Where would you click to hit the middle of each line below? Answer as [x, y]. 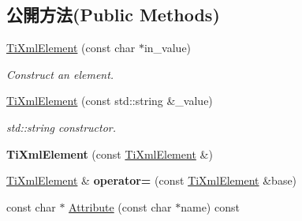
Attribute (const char [120, 206]
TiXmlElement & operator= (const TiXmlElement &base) [152, 180]
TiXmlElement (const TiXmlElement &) [110, 154]
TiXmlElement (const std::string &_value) [110, 101]
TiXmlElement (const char [71, 48]
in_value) [168, 48]
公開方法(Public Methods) [113, 15]
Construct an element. [60, 74]
